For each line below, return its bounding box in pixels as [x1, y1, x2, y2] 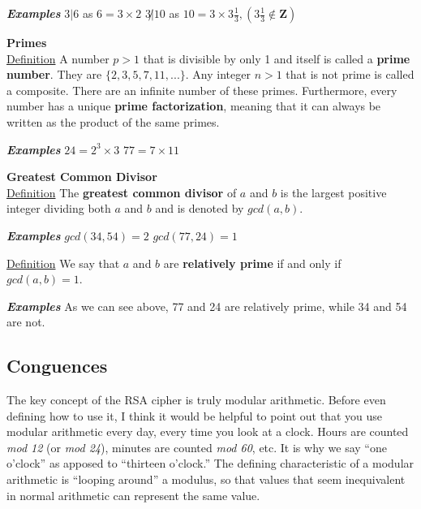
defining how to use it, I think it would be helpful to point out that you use [6, 407, 382, 424]
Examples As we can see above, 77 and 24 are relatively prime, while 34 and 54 [6, 297, 407, 314]
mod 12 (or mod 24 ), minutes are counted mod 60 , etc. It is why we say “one [6, 438, 387, 455]
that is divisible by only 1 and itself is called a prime [143, 50, 410, 67]
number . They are [6, 66, 102, 83]
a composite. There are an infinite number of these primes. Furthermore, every [6, 81, 397, 98]
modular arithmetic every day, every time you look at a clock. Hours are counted [6, 423, 409, 440]
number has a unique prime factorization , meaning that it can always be [6, 97, 381, 114]
